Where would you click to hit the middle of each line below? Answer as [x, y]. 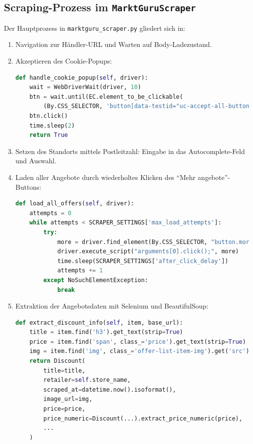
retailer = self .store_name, [87, 380]
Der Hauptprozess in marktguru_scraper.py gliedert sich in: [95, 28]
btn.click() [49, 116]
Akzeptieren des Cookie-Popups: [64, 61]
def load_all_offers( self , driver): [75, 204]
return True [49, 135]
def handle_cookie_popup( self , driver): [82, 78]
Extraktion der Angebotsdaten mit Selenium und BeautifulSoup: [112, 306]
